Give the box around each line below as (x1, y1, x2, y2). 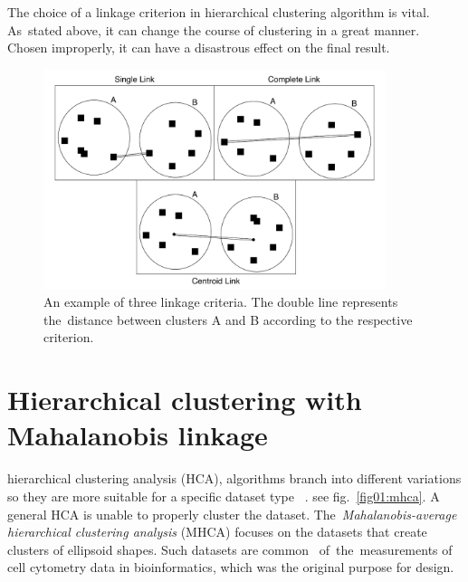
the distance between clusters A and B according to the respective (43, 310, 413, 329)
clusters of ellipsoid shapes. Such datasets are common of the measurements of (7, 539, 453, 558)
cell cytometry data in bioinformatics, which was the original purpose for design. (7, 558, 454, 577)
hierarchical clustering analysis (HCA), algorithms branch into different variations (7, 469, 462, 488)
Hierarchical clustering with (7, 381, 362, 418)
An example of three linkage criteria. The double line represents (43, 292, 398, 311)
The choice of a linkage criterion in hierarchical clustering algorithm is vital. (7, 3, 430, 21)
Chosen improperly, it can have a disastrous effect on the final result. (7, 38, 390, 57)
